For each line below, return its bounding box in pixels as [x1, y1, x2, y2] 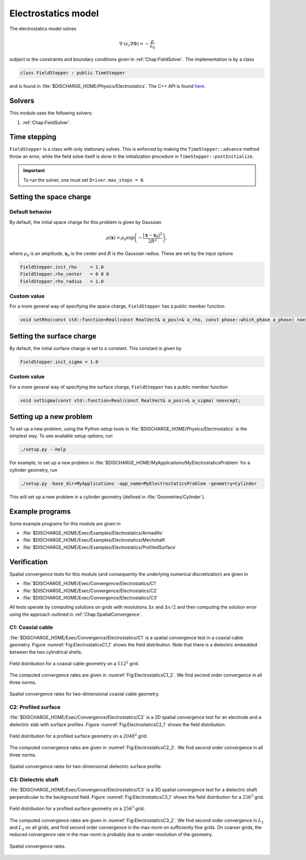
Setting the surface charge [9, 332, 96, 340]
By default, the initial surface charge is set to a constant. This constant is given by [9, 345, 182, 351]
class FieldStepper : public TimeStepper [20, 70, 125, 76]
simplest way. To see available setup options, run [9, 433, 113, 439]
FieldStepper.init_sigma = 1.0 [20, 359, 99, 365]
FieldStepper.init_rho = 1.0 [20, 264, 104, 270]
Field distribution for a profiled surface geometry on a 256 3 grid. [9, 805, 145, 812]
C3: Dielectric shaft [9, 776, 59, 783]
